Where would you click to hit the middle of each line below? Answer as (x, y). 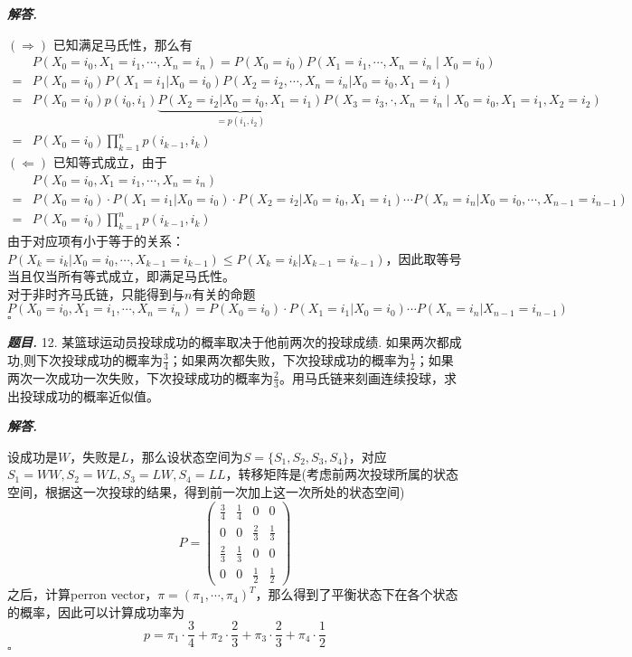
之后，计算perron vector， (83, 594)
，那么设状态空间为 (186, 456)
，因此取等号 (424, 258)
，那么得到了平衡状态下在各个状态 (357, 594)
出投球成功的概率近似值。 (83, 395)
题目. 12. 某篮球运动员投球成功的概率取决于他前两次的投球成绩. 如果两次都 (228, 342)
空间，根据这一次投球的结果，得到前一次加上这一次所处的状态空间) (206, 492)
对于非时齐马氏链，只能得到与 (96, 293)
